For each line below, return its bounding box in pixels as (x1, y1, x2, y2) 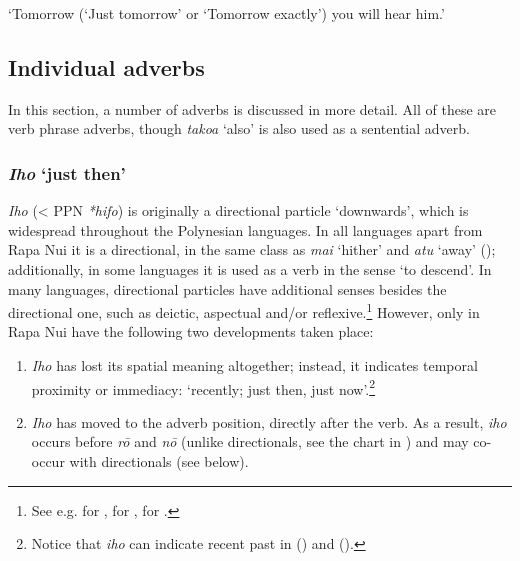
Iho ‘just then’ (8, 160, 126, 185)
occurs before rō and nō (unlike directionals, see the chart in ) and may (31, 431, 469, 452)
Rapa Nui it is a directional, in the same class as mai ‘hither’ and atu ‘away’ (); (8, 239, 496, 260)
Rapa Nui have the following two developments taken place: (8, 321, 374, 342)
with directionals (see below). (69, 451, 249, 472)
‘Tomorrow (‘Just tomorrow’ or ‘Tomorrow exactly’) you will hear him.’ (8, 3, 445, 23)
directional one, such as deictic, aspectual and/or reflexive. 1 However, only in (8, 299, 480, 322)
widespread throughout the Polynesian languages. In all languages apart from (8, 219, 483, 240)
